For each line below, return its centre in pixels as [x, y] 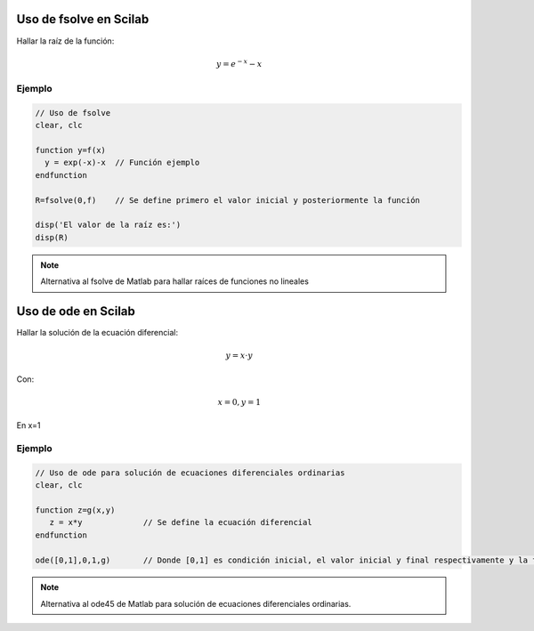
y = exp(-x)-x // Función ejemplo [122, 163]
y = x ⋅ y [239, 356]
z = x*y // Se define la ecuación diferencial [181, 522]
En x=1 [28, 425]
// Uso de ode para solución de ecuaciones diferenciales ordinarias [190, 473]
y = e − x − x [239, 63]
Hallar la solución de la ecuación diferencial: [97, 333]
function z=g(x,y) [75, 510]
